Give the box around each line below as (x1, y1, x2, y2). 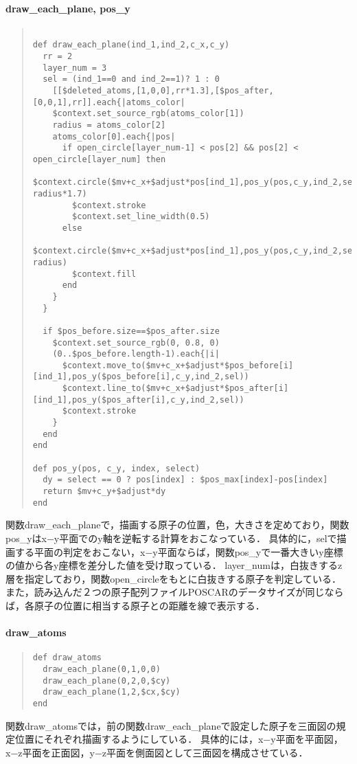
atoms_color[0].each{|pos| (52, 131, 176, 142)
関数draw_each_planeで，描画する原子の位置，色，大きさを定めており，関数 (5, 517, 349, 532)
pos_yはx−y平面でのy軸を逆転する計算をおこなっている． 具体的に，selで (5, 530, 337, 545)
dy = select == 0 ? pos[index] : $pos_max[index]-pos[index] (43, 475, 328, 485)
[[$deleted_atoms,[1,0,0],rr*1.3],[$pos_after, (52, 86, 274, 96)
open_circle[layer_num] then (32, 155, 166, 165)
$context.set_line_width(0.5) (72, 212, 210, 222)
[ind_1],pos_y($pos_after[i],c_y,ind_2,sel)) (32, 394, 244, 405)
